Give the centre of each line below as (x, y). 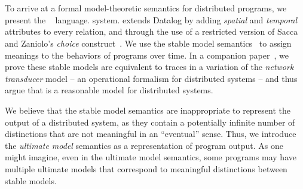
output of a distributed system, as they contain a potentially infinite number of (150, 122)
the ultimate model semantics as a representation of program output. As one (144, 145)
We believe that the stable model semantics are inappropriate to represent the (148, 110)
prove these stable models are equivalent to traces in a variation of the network (149, 67)
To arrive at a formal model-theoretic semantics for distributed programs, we (146, 8)
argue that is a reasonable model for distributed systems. (109, 90)
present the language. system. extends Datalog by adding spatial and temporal (151, 19)
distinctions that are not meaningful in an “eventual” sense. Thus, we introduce (151, 134)
